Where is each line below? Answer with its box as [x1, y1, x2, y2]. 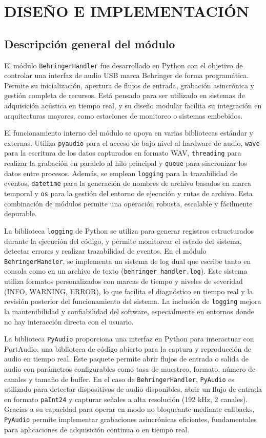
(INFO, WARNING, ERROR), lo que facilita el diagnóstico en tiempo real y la [4, 285, 253, 296]
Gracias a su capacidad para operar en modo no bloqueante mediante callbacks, [4, 404, 255, 414]
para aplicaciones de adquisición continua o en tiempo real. [4, 424, 190, 434]
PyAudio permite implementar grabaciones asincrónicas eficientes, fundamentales [4, 414, 257, 425]
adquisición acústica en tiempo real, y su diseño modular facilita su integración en [4, 100, 262, 111]
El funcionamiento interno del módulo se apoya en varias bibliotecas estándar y [4, 127, 253, 138]
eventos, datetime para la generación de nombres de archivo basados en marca [4, 178, 252, 188]
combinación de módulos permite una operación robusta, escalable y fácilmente [4, 198, 253, 208]
